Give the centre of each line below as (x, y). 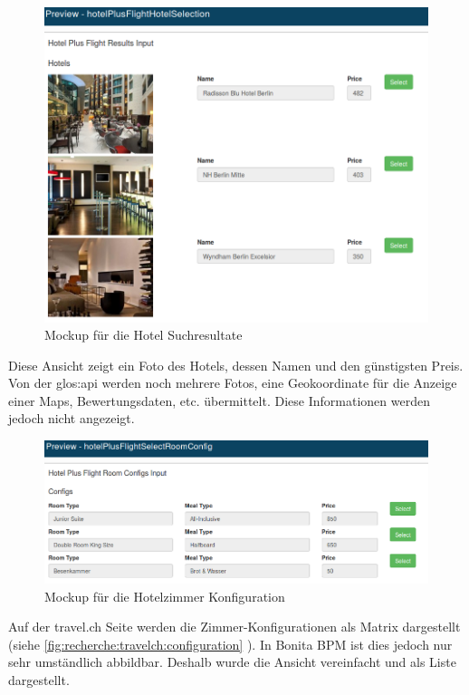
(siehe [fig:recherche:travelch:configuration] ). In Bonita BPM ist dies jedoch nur (230, 644)
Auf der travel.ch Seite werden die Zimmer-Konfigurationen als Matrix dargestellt (234, 627)
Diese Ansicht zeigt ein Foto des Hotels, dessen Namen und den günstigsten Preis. (236, 365)
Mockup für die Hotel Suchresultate (144, 335)
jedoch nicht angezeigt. (72, 418)
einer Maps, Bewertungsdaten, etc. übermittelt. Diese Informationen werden (219, 400)
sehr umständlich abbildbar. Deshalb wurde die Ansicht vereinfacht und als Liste (232, 662)
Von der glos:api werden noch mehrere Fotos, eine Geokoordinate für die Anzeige (233, 383)
